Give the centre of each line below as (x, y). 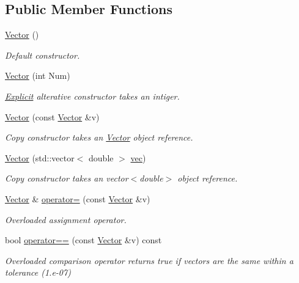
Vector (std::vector (40, 157)
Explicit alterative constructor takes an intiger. (92, 96)
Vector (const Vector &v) (52, 116)
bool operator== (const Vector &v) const (83, 240)
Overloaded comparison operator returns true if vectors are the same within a (149, 260)
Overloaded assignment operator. (66, 219)
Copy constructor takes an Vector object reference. (99, 137)
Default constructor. (42, 55)
